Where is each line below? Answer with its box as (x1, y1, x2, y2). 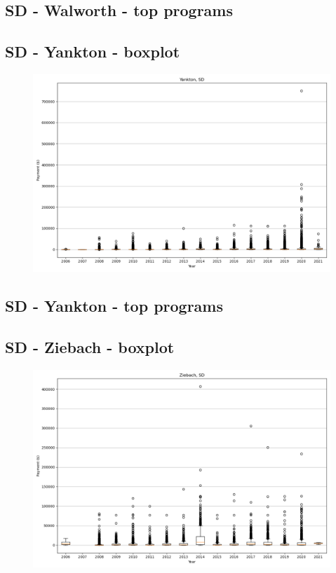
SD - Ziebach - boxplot (5, 336, 175, 358)
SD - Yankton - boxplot (5, 41, 180, 62)
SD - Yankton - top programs (5, 295, 224, 317)
